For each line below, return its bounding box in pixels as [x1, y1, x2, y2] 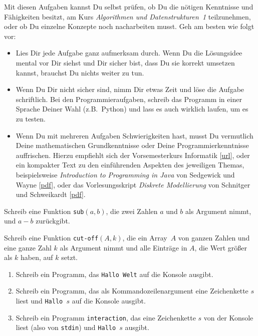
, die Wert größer [194, 242, 247, 252]
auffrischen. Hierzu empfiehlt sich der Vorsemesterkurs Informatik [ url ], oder [16, 149, 250, 160]
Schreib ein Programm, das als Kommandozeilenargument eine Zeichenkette [16, 285, 248, 296]
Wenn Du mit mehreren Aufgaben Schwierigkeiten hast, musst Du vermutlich [16, 130, 253, 140]
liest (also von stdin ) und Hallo [16, 322, 116, 332]
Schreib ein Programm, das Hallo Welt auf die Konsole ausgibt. [16, 268, 213, 279]
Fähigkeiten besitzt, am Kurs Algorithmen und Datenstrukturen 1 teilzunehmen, [4, 11, 251, 21]
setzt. [61, 252, 78, 262]
